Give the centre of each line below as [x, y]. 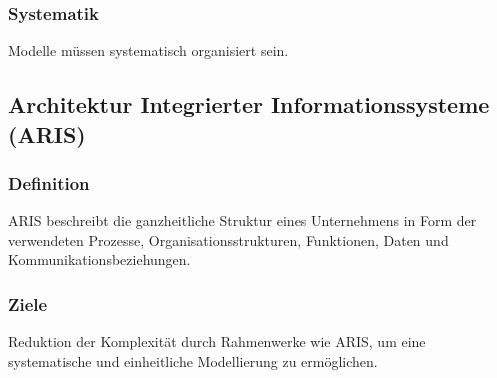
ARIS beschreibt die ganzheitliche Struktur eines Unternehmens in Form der [242, 220]
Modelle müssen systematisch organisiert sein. [148, 50]
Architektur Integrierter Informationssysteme [249, 104]
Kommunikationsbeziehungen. [99, 259]
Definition [49, 182]
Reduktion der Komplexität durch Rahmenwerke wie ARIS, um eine [217, 341]
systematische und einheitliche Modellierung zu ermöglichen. [193, 360]
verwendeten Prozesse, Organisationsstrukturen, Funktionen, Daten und [228, 239]
